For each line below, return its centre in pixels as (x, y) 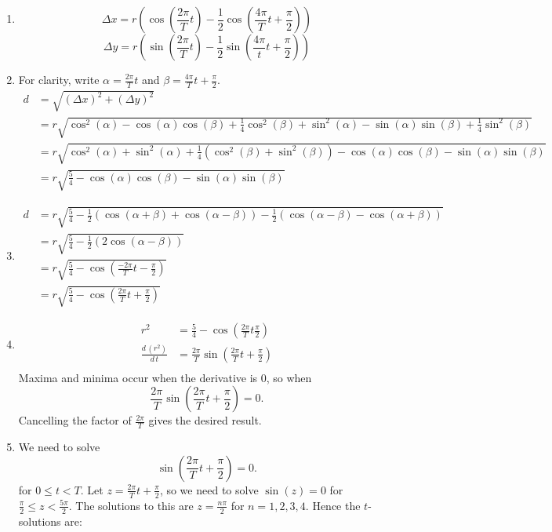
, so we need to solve (209, 489)
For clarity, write (59, 79)
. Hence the (333, 505)
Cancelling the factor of (75, 420)
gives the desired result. (205, 420)
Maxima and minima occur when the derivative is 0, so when (165, 377)
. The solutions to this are (131, 505)
